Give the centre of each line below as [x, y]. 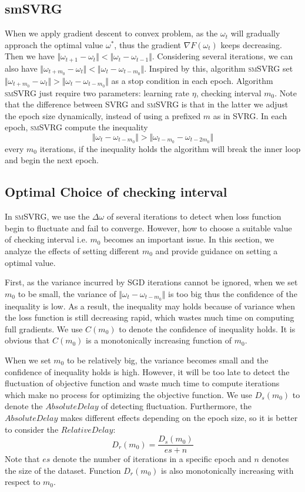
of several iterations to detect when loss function [194, 216]
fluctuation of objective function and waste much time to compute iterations [142, 383]
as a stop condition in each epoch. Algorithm [192, 80]
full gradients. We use [44, 328]
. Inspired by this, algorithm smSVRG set [219, 68]
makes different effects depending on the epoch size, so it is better [179, 417]
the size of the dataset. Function [63, 470]
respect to [23, 482]
